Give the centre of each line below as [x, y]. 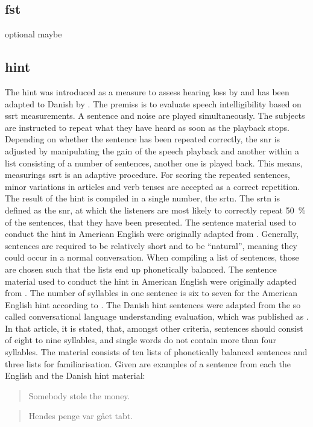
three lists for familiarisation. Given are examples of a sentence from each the [148, 363]
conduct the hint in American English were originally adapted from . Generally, [152, 234]
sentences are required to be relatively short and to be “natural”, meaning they [151, 245]
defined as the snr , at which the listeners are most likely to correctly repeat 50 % [155, 210]
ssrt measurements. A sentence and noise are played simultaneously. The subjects [155, 115]
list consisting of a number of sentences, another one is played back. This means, [154, 163]
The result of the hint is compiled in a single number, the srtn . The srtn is [143, 198]
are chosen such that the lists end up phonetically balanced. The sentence [141, 269]
